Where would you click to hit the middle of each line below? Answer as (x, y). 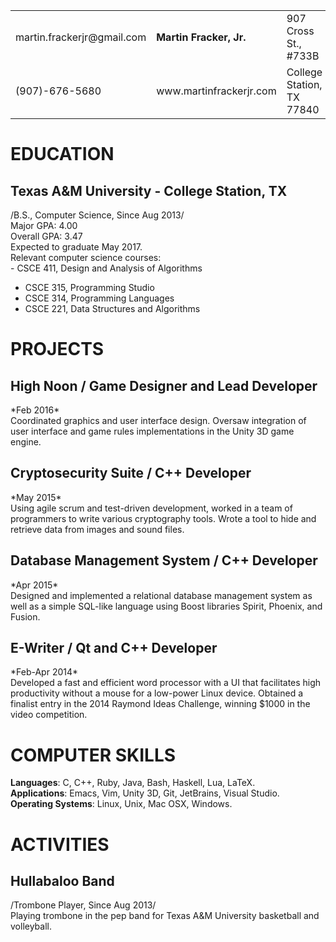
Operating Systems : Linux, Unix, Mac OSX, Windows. (121, 804)
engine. (26, 442)
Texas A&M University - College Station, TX (149, 190)
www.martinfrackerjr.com (216, 91)
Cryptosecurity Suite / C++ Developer (131, 473)
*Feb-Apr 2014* (44, 672)
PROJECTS (57, 349)
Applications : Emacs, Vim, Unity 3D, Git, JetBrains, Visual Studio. (145, 793)
